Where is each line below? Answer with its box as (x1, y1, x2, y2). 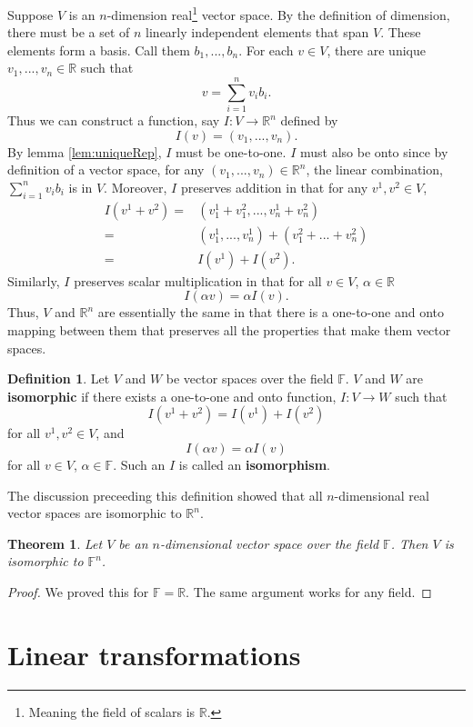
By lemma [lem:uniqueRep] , (7, 142, 162, 161)
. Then (390, 533, 428, 553)
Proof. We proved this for (7, 582, 149, 601)
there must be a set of (7, 23, 130, 42)
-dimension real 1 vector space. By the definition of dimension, (106, 3, 450, 24)
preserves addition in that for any (180, 177, 368, 196)
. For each (238, 40, 294, 59)
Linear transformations (7, 635, 301, 672)
